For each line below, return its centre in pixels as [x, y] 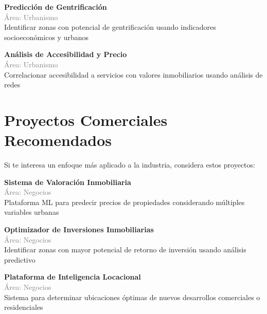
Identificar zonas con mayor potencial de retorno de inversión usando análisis [125, 250]
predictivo [20, 259]
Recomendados [58, 140]
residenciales [24, 307]
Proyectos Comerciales [86, 119]
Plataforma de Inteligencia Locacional [73, 277]
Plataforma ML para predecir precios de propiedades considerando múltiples [124, 202]
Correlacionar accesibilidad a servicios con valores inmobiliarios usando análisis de [133, 74]
